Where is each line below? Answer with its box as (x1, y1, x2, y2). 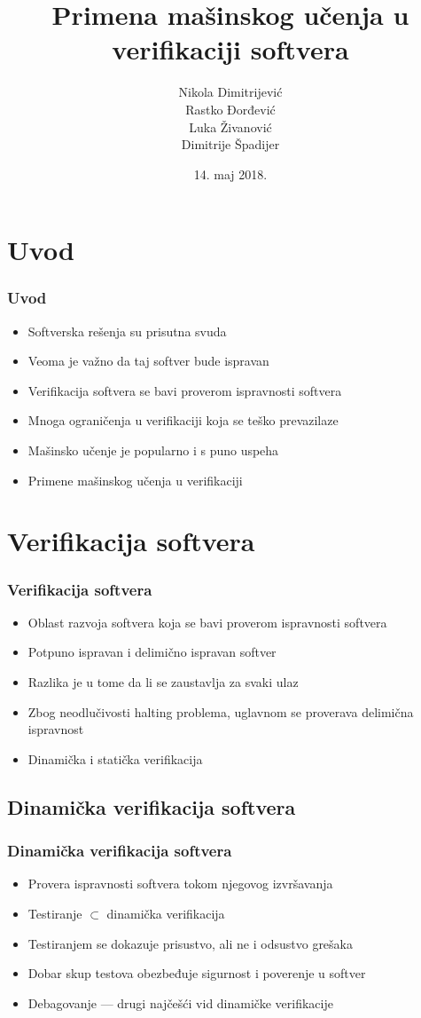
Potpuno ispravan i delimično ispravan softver (27, 643, 277, 661)
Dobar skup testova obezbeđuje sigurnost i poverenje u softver (27, 964, 366, 982)
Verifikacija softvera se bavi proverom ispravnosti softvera (27, 381, 342, 399)
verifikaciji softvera (112, 31, 349, 67)
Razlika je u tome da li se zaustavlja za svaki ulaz (27, 673, 299, 691)
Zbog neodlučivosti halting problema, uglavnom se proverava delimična (27, 702, 414, 721)
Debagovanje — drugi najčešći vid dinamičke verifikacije (27, 993, 333, 1012)
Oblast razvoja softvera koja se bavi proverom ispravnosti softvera (27, 612, 387, 631)
